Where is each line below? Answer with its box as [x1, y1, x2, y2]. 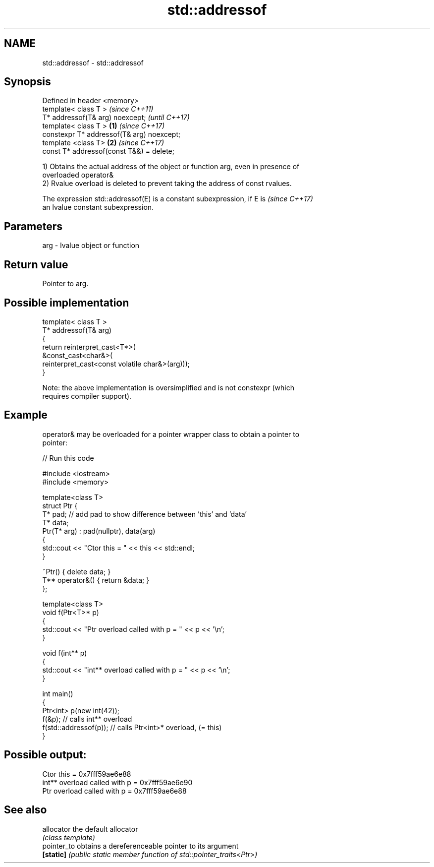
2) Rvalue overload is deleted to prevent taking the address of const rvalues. [42, 179, 292, 188]
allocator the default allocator [42, 824, 138, 833]
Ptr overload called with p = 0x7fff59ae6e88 [42, 786, 187, 795]
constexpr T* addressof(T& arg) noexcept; [42, 130, 181, 139]
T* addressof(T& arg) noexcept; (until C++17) [42, 113, 190, 122]
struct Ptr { [42, 501, 78, 510]
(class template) [42, 833, 95, 842]
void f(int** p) [42, 648, 87, 657]
